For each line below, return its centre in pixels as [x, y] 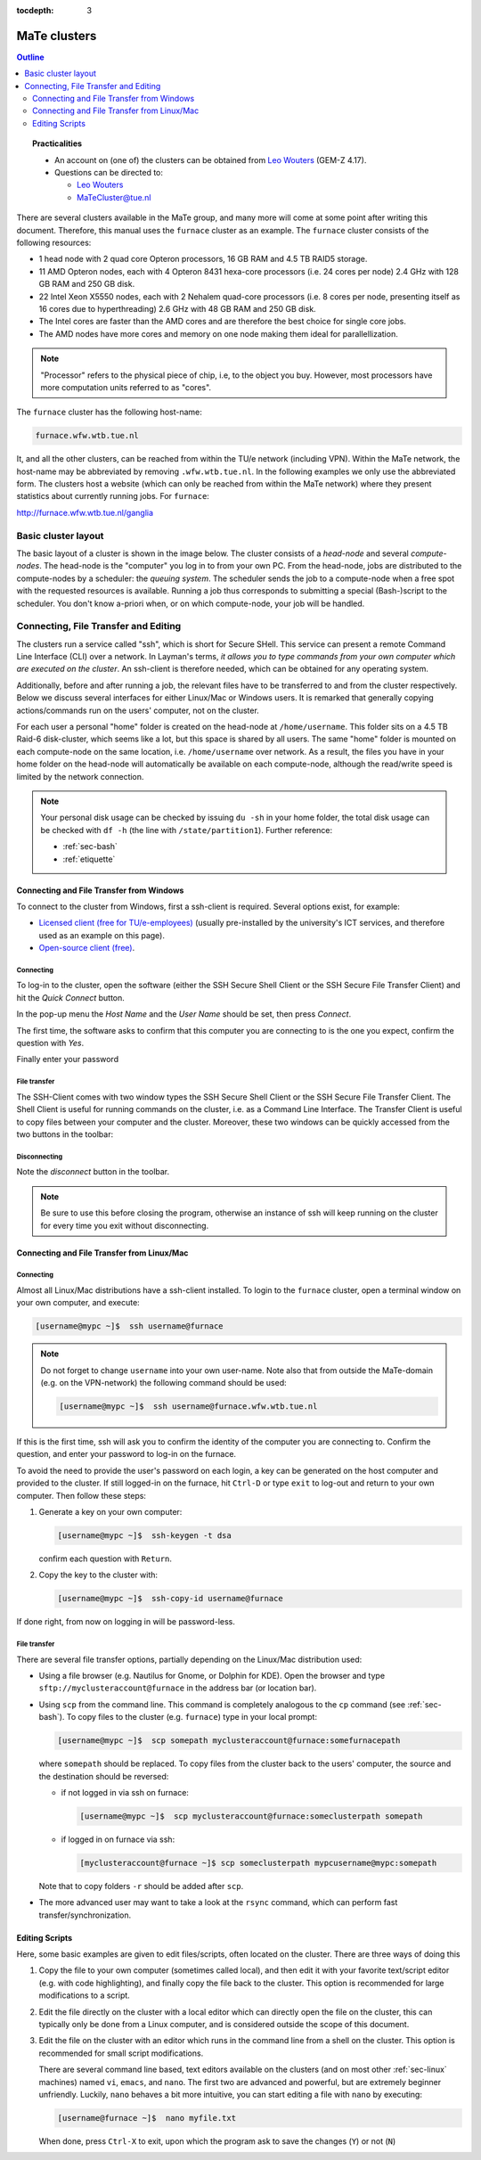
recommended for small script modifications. [121, 2053]
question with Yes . [50, 1043]
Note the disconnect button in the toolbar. [93, 1172]
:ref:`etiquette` [89, 859]
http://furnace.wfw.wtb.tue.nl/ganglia [85, 512]
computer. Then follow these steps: [82, 1495]
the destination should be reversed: [104, 1776]
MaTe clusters [57, 36]
